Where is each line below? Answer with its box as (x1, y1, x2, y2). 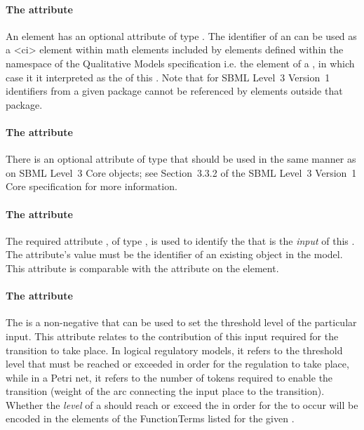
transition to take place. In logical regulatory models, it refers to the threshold (6, 342, 343, 357)
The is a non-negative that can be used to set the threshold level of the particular (6, 315, 357, 330)
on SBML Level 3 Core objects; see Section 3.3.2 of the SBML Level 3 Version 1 (6, 165, 357, 180)
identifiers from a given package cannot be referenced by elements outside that (6, 83, 343, 98)
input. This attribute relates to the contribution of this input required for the (6, 328, 339, 343)
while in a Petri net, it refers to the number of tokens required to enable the (6, 370, 333, 384)
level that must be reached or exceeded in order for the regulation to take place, (6, 356, 349, 371)
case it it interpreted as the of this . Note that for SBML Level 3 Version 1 (6, 69, 330, 84)
